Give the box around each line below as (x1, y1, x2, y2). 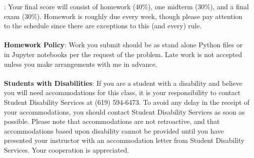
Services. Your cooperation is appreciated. (4, 144, 129, 155)
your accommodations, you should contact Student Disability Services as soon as (4, 106, 245, 117)
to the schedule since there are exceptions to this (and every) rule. (4, 20, 202, 31)
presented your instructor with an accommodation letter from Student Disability (4, 135, 245, 145)
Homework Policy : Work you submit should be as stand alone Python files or (4, 39, 243, 50)
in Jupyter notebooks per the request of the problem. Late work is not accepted (4, 49, 242, 59)
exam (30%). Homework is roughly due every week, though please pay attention (4, 11, 243, 21)
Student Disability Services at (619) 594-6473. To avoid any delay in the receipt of (4, 97, 250, 107)
